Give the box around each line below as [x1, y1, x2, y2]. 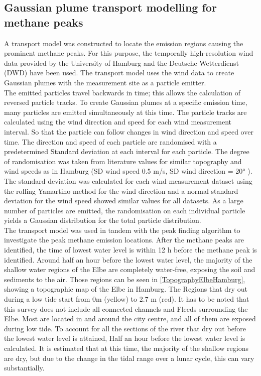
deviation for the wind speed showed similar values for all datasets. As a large [4, 195, 243, 206]
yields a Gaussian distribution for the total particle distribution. [4, 215, 201, 225]
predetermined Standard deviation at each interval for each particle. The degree [4, 146, 249, 157]
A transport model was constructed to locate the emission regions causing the [4, 38, 243, 48]
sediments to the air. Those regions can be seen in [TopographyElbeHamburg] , [4, 274, 245, 284]
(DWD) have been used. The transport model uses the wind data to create [4, 67, 234, 78]
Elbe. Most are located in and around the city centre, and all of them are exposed [4, 313, 256, 324]
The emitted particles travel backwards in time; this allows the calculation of [4, 87, 240, 97]
